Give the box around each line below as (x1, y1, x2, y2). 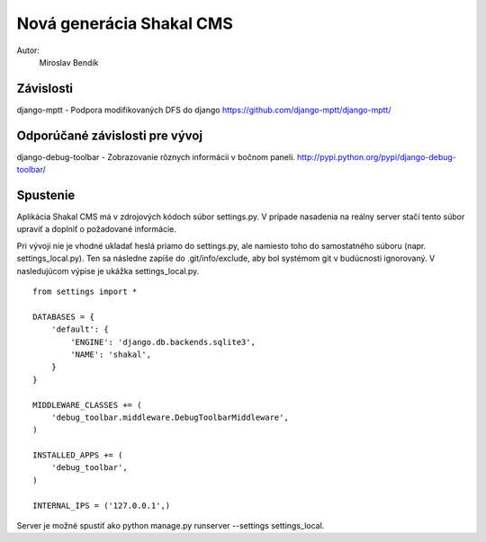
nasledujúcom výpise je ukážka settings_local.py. (16, 265, 200, 276)
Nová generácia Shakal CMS (16, 13, 233, 33)
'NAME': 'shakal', (70, 349, 152, 360)
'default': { (50, 324, 109, 334)
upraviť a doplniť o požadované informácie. (16, 224, 177, 235)
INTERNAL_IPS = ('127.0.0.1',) (32, 500, 171, 511)
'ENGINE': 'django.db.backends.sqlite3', (70, 337, 256, 347)
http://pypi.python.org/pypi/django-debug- (297, 151, 456, 162)
